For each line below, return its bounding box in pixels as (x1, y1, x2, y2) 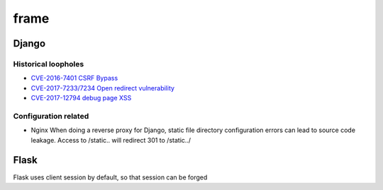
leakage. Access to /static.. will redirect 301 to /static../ (30, 136, 191, 144)
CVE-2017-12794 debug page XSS (30, 94, 132, 102)
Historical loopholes (13, 59, 84, 69)
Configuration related (13, 111, 89, 121)
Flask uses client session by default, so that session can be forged (13, 173, 208, 182)
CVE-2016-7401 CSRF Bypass (30, 74, 118, 83)
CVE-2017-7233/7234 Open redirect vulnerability (30, 83, 175, 92)
